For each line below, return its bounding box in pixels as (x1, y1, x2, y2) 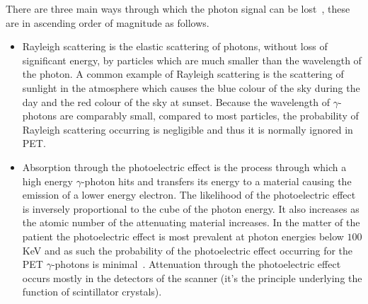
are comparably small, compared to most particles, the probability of (59, 108, 359, 123)
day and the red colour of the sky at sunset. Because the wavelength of (22, 94, 330, 109)
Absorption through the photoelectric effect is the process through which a (22, 159, 347, 174)
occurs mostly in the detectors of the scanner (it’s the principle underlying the (22, 270, 362, 285)
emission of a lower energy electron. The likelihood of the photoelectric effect (22, 187, 356, 202)
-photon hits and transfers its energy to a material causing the (81, 173, 352, 188)
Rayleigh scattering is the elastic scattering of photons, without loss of (22, 39, 328, 54)
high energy (22, 173, 74, 188)
